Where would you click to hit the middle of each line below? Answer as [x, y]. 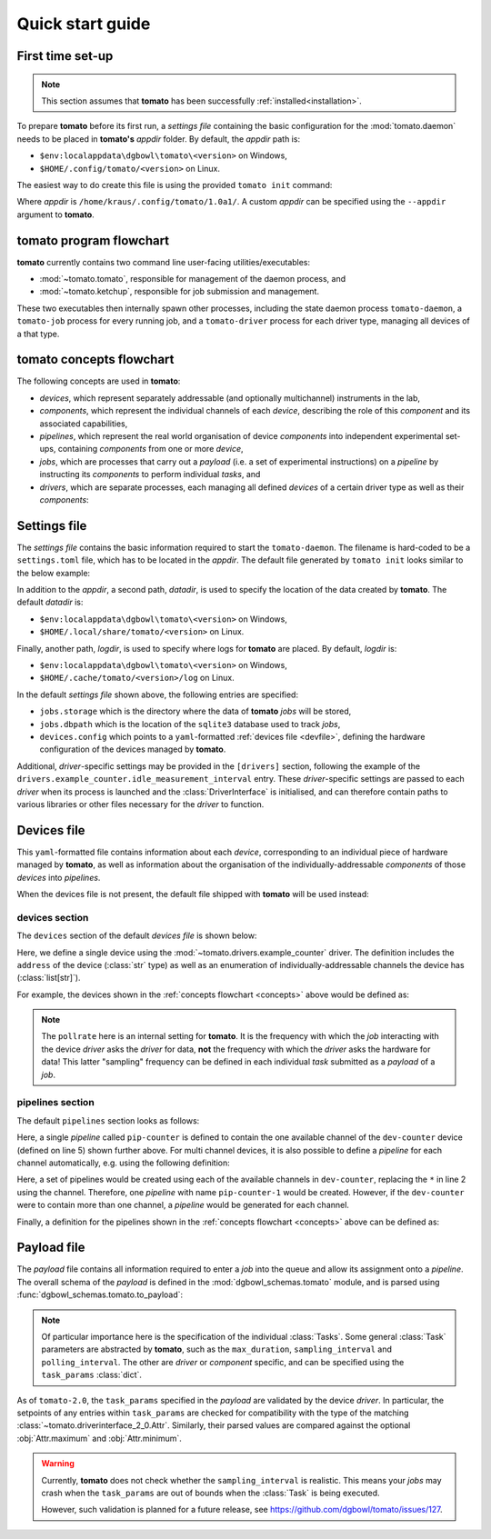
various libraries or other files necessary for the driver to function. [140, 804]
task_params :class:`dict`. [92, 1375]
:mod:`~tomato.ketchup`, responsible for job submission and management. [180, 292]
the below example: [54, 573]
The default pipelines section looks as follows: [108, 1120]
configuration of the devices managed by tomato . [133, 749]
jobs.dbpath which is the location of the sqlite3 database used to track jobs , [190, 724]
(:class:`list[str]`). [49, 978]
